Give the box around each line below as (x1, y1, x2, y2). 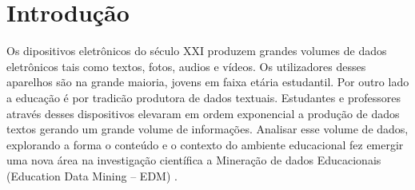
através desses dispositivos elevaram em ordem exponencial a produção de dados (6, 105, 400, 121)
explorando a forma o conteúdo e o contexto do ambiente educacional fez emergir (6, 136, 404, 152)
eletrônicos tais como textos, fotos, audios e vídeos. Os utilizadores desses (6, 57, 366, 74)
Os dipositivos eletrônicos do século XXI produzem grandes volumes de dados (6, 42, 387, 59)
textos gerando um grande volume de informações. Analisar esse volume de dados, (6, 121, 409, 137)
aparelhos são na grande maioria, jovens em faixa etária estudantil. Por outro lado (6, 73, 409, 90)
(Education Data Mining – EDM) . (6, 167, 178, 184)
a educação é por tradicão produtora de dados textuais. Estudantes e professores (6, 89, 401, 105)
